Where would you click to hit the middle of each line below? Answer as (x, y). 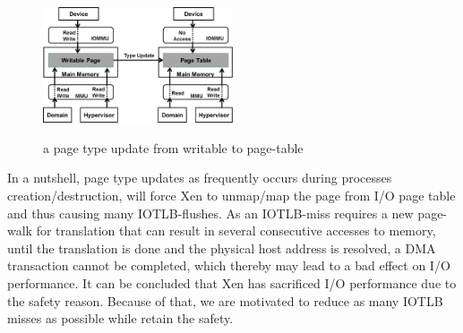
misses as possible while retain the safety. (120, 318)
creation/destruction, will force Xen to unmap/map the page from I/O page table (231, 195)
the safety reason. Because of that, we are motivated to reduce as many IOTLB (225, 300)
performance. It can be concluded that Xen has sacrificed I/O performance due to (232, 282)
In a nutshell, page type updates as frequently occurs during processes (200, 178)
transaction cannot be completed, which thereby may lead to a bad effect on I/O (229, 265)
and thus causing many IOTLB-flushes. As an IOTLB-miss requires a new (210, 213)
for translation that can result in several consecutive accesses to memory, (236, 231)
